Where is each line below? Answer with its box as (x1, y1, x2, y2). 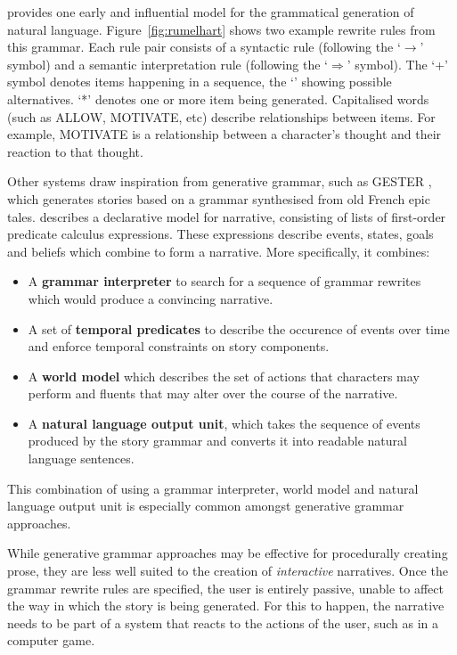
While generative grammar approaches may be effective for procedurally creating (7, 544, 448, 562)
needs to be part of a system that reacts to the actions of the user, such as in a (7, 613, 439, 632)
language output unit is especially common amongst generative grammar (7, 496, 404, 515)
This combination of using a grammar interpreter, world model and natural (7, 479, 419, 497)
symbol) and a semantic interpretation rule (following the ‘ (7, 54, 329, 73)
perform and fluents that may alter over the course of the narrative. (28, 384, 398, 403)
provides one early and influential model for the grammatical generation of (7, 3, 414, 20)
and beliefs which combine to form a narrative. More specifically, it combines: (7, 242, 430, 260)
